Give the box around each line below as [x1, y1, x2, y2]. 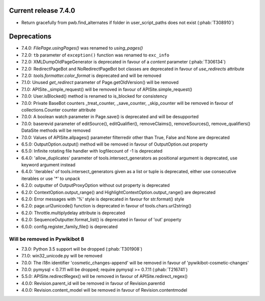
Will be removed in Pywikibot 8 [9, 236, 84, 243]
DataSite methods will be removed [21, 127, 91, 133]
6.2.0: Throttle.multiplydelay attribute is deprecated [21, 210, 125, 216]
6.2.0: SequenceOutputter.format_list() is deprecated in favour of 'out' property [21, 217, 182, 223]
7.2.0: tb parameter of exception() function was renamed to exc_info [21, 52, 169, 58]
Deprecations [9, 32, 52, 41]
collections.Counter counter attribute [21, 107, 96, 113]
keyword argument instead [21, 162, 76, 168]
